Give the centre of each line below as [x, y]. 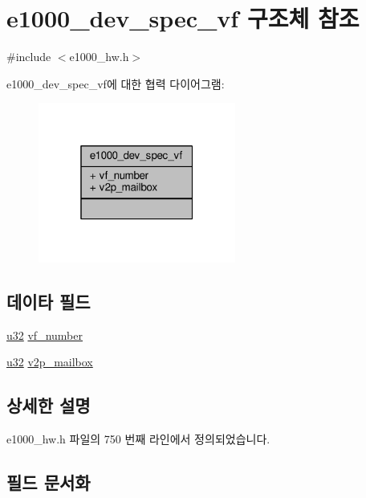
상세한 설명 [49, 405]
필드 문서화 [49, 482]
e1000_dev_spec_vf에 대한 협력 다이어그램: [116, 83]
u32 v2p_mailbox [50, 362]
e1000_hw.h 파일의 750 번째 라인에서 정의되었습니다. [138, 439]
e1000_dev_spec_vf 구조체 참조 [183, 18]
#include [29, 57]
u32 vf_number [45, 335]
